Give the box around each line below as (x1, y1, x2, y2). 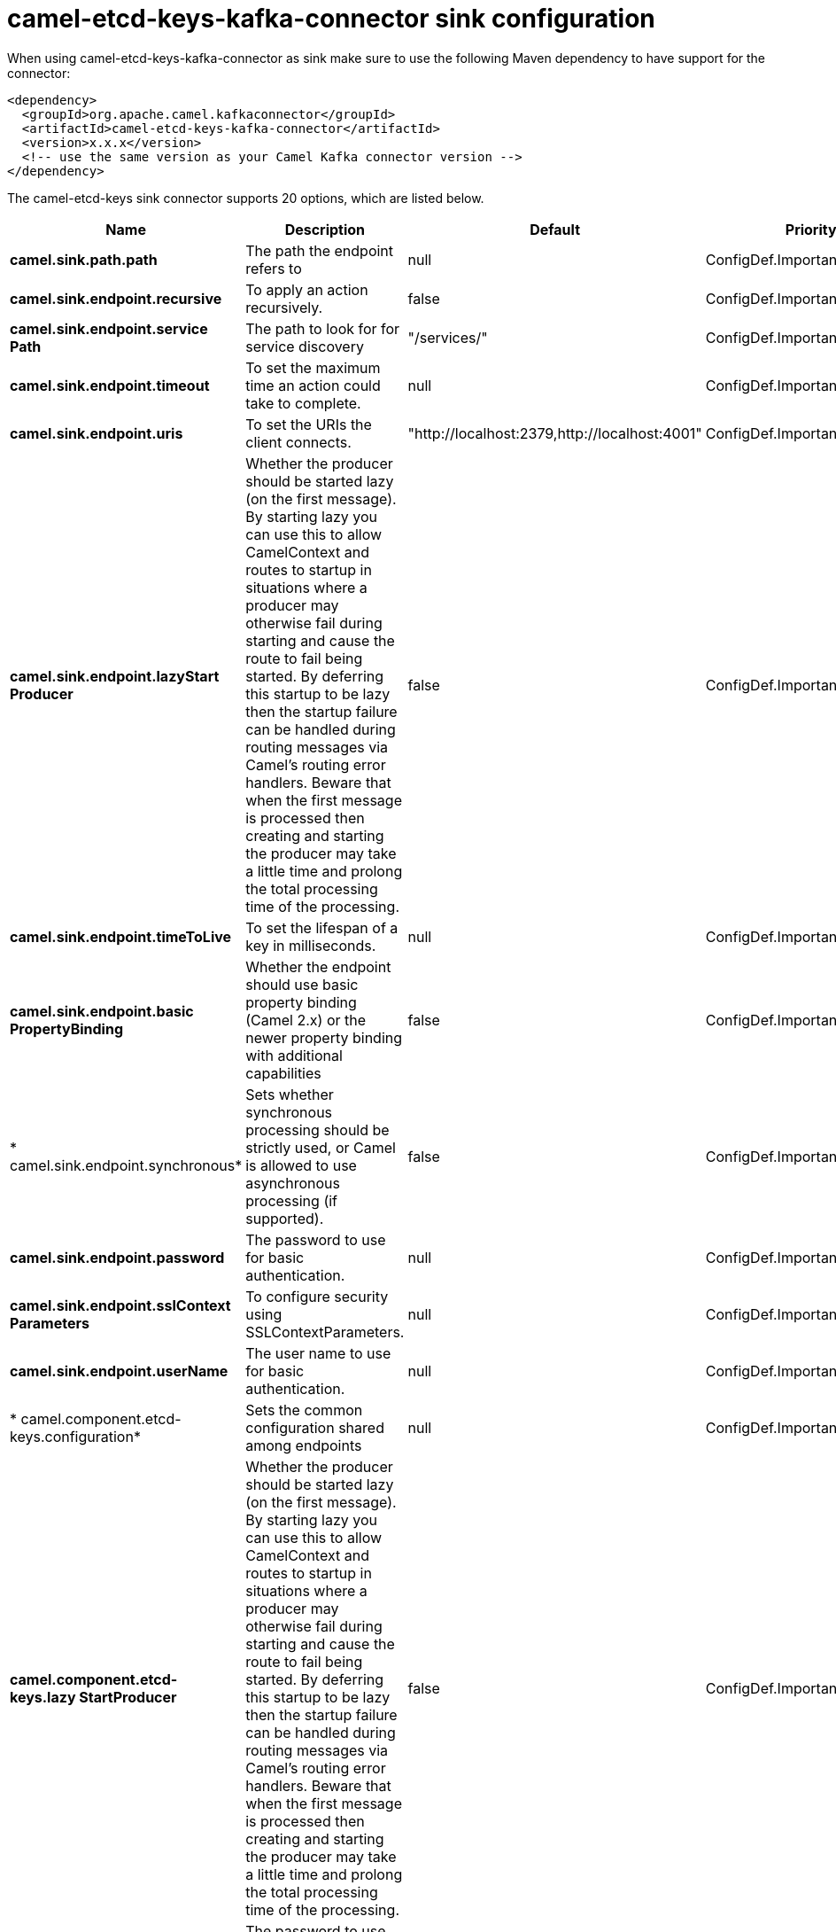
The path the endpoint (245, 241, 394, 260)
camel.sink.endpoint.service (10, 319, 208, 338)
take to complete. (245, 393, 361, 412)
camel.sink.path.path (10, 250, 158, 269)
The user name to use (245, 1344, 391, 1362)
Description (284, 220, 366, 238)
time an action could (245, 376, 381, 394)
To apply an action (245, 280, 368, 299)
